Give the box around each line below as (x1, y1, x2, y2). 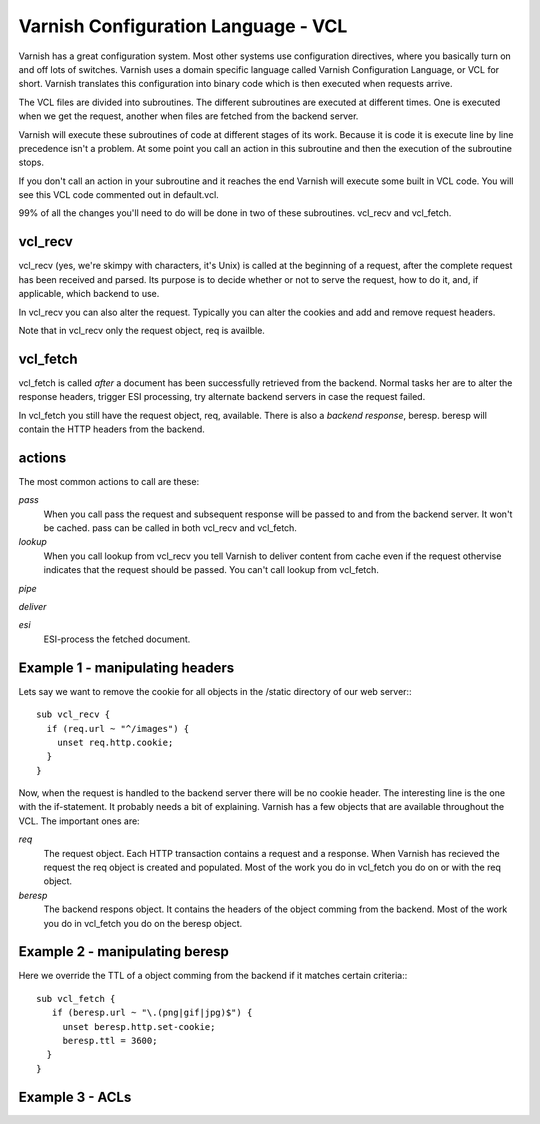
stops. (18, 156, 45, 169)
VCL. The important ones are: (18, 815, 140, 827)
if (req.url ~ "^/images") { (46, 723, 190, 734)
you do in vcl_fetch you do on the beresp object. (43, 917, 243, 929)
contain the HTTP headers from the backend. (18, 423, 205, 435)
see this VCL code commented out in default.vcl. (18, 189, 219, 201)
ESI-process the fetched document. (43, 633, 191, 645)
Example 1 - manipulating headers (18, 659, 235, 676)
